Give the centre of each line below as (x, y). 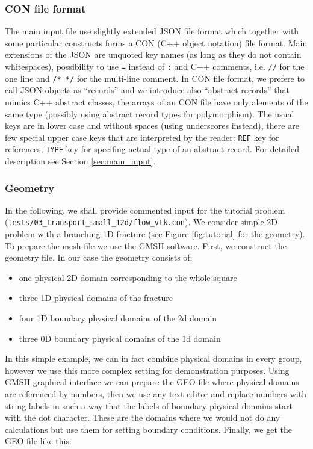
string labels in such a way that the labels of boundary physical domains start (149, 405)
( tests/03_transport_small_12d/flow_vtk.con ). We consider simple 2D (141, 222)
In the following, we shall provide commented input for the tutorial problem (145, 210)
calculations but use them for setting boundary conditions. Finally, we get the (149, 429)
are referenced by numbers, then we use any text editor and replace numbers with (156, 394)
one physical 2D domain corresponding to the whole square (128, 277)
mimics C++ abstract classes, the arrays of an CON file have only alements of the (156, 101)
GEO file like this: (38, 441)
